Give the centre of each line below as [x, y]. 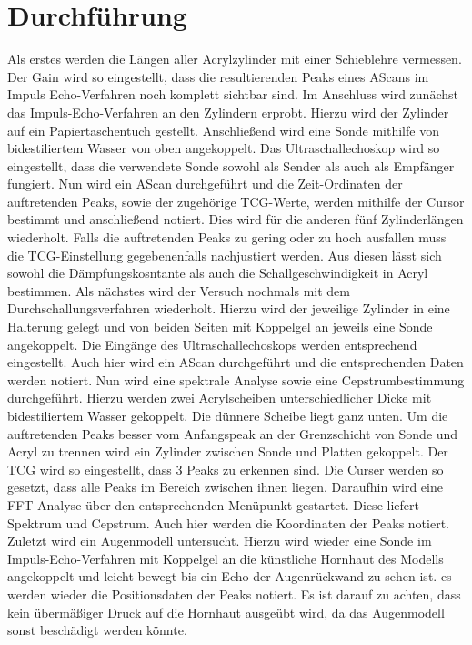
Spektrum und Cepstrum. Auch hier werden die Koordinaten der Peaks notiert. [228, 522]
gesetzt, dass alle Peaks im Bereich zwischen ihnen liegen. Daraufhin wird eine [225, 487]
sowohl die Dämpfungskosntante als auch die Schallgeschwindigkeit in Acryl [218, 273]
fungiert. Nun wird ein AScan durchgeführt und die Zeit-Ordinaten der [205, 184]
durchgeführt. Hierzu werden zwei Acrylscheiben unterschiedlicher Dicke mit [220, 398]
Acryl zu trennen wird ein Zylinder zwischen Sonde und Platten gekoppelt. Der [228, 451]
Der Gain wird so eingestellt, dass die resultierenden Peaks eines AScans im [218, 76]
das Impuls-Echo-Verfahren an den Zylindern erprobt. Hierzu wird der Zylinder [228, 112]
